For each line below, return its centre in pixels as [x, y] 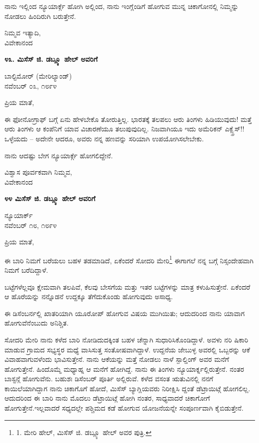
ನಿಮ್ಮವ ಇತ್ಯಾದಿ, [23, 33]
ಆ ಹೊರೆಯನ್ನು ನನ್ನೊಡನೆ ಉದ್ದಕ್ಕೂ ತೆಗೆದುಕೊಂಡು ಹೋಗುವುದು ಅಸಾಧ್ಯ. [89, 296]
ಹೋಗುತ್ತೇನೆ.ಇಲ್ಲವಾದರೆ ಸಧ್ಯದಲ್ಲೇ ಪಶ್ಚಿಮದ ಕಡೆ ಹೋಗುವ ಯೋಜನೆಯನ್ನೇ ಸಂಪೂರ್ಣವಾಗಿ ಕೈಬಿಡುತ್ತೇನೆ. [124, 408]
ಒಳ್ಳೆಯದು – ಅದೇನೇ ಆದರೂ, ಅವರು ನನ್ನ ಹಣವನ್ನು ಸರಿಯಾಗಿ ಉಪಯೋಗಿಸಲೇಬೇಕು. [104, 138]
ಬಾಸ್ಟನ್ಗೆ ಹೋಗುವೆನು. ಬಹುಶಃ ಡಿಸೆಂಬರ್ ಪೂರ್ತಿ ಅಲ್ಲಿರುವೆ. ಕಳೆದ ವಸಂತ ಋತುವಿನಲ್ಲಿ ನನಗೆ [109, 379]
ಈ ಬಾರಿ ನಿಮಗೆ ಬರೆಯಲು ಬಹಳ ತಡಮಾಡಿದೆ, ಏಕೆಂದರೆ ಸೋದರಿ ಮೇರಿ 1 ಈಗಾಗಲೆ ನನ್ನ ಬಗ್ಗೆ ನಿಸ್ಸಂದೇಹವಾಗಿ [129, 259]
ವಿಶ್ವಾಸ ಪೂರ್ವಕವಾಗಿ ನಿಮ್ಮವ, [38, 172]
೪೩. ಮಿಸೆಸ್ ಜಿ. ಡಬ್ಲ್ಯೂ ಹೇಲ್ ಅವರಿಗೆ [51, 59]
